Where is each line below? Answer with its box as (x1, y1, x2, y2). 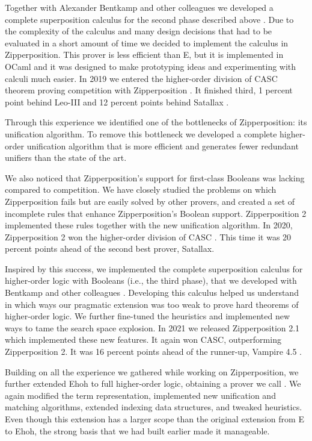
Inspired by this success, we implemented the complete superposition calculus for (5, 262, 303, 275)
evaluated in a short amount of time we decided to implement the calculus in (5, 36, 289, 49)
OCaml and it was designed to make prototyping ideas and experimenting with (5, 60, 296, 72)
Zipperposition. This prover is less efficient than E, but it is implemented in (5, 48, 284, 61)
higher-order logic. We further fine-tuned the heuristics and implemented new (5, 310, 290, 322)
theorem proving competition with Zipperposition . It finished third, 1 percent (5, 84, 293, 96)
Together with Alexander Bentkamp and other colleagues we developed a (5, 1, 274, 13)
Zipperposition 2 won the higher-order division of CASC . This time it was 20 (5, 230, 292, 243)
